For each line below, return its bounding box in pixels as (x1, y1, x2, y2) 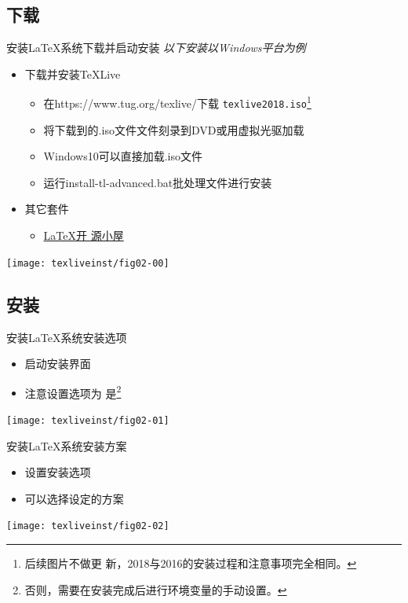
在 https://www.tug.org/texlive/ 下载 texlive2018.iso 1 (43, 93, 311, 112)
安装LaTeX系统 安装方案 (6, 437, 127, 454)
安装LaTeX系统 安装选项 (6, 329, 127, 345)
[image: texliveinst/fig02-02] (6, 520, 169, 532)
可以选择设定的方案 (24, 490, 124, 506)
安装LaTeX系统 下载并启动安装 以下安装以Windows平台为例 (6, 39, 306, 56)
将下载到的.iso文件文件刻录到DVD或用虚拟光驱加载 (43, 121, 304, 138)
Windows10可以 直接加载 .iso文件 (43, 148, 202, 164)
